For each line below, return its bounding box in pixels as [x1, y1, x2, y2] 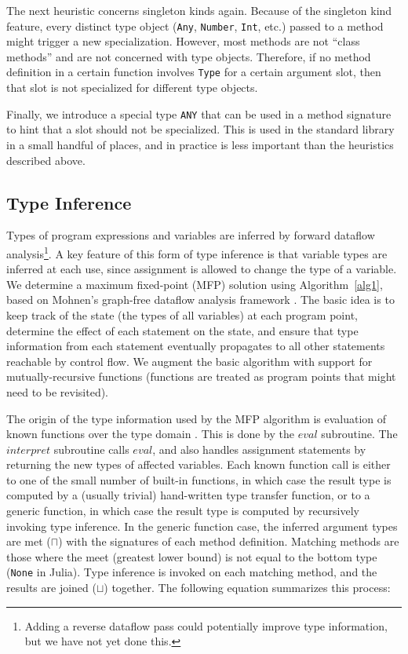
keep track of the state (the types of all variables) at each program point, [6, 306, 358, 323]
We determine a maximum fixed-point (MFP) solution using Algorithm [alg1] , [6, 276, 383, 292]
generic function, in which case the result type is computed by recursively [6, 502, 360, 519]
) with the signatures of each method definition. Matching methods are [58, 533, 399, 550]
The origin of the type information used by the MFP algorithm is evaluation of [6, 410, 387, 426]
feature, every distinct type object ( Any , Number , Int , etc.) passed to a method [6, 17, 384, 34]
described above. [6, 152, 86, 168]
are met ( [6, 533, 51, 550]
